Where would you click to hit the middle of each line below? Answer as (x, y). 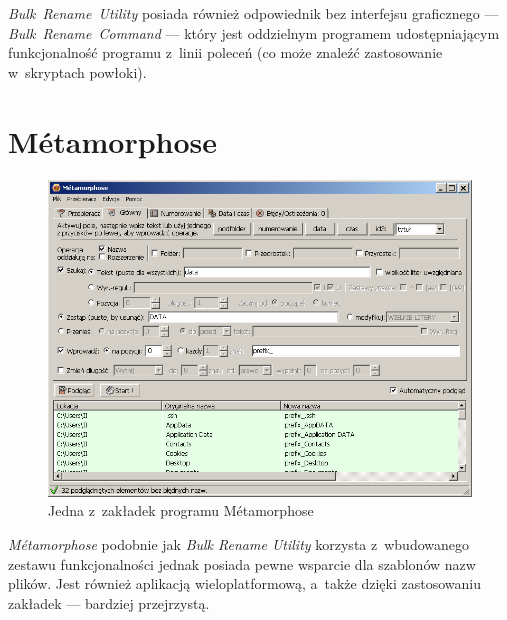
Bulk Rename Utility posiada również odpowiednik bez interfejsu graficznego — (253, 13)
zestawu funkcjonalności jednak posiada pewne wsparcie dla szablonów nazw (242, 563)
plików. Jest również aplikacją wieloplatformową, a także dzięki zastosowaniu (244, 583)
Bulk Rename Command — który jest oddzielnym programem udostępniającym (254, 32)
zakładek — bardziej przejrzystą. (109, 602)
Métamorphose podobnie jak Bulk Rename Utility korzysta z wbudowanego (238, 544)
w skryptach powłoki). (77, 71)
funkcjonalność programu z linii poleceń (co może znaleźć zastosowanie (225, 52)
